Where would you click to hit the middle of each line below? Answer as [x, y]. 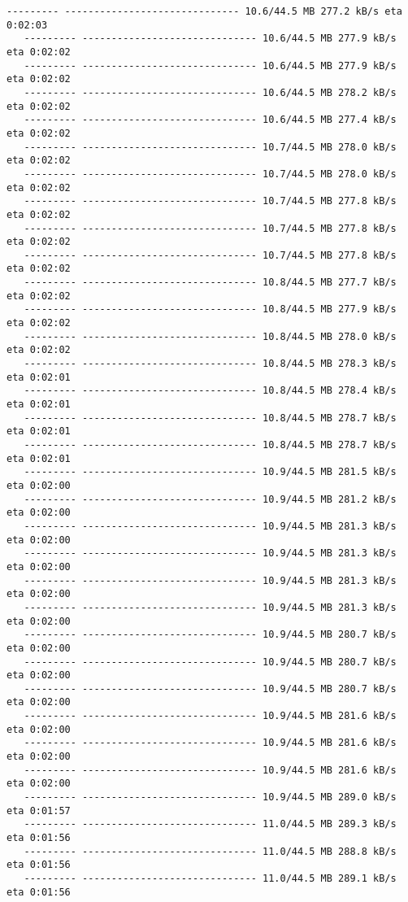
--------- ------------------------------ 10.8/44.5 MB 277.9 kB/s [210, 309]
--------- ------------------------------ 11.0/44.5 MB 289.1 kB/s [210, 878]
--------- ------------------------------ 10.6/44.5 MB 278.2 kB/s [210, 92]
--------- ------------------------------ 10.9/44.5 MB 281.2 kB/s [210, 499]
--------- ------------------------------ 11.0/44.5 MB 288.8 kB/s [210, 851]
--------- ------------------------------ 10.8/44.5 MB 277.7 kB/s [210, 283]
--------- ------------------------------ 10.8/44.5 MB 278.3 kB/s [210, 364]
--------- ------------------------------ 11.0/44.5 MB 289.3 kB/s [210, 824]
